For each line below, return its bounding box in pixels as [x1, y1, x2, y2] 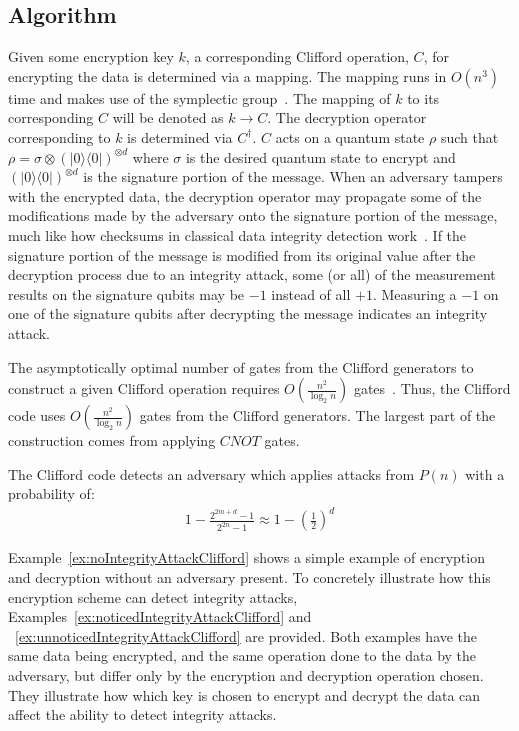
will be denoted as [112, 107, 224, 128]
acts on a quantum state [275, 126, 425, 147]
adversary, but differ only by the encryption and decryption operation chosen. [8, 664, 484, 685]
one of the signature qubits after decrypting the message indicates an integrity [8, 303, 488, 324]
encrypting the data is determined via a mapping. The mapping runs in [8, 65, 447, 86]
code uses [8, 405, 66, 426]
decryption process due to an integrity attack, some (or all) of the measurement [8, 264, 496, 285]
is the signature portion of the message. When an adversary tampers [83, 166, 503, 187]
